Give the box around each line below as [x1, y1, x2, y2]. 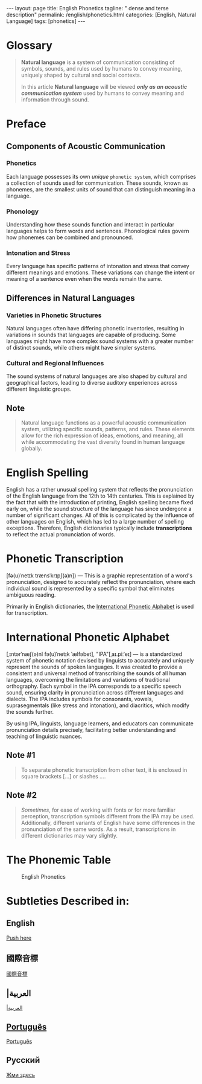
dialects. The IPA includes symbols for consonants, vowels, [6, 696, 154, 703]
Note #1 [6, 750, 36, 760]
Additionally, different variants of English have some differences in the [21, 819, 195, 826]
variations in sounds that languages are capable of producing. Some [6, 331, 176, 339]
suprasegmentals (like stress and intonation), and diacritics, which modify [6, 702, 190, 709]
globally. [21, 445, 42, 452]
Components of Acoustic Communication [6, 141, 166, 152]
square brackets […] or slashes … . [21, 772, 106, 780]
